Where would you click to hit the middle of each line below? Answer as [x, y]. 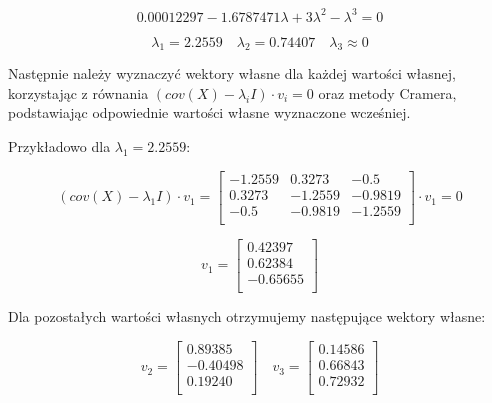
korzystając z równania [78, 92]
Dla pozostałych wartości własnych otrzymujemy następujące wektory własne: [247, 315]
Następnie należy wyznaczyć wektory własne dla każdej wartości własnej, [232, 73]
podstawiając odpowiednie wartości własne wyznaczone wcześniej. [209, 112]
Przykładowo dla [59, 146]
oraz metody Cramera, [387, 92]
